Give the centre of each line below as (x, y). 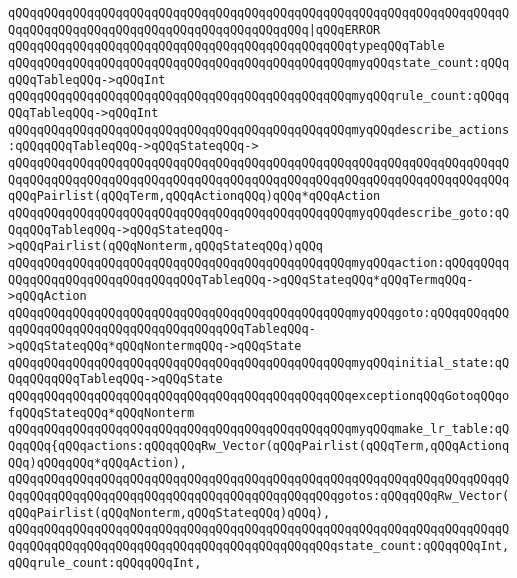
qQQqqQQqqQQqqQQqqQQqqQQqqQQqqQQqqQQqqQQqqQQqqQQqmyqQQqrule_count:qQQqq (259, 96)
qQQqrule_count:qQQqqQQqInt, (105, 562)
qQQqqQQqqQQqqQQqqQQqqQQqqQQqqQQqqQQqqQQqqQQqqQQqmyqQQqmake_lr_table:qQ (259, 429)
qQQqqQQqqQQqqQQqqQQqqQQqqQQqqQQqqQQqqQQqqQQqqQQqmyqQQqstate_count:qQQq (259, 62)
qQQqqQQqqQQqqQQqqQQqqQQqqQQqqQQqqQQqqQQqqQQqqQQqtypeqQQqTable (226, 46)
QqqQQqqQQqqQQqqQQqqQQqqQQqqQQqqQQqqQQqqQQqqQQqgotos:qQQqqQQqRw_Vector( (259, 496)
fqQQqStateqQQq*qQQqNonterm (101, 412)
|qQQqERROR (344, 29)
